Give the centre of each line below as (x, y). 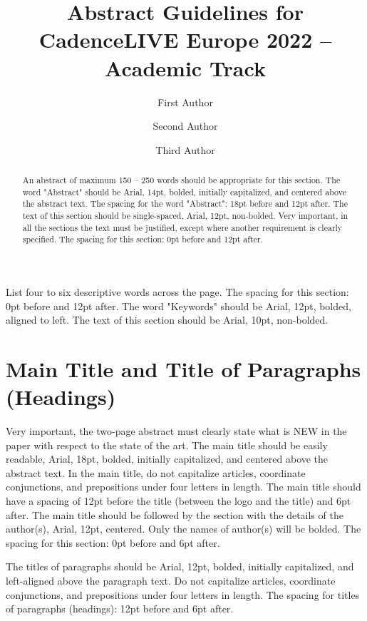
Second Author (185, 126)
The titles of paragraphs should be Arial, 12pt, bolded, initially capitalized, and (180, 566)
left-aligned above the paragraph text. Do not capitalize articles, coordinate (171, 581)
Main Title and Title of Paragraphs (183, 368)
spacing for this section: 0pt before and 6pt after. (113, 542)
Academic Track (185, 67)
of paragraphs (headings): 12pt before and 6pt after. (120, 609)
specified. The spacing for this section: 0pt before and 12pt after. (143, 239)
